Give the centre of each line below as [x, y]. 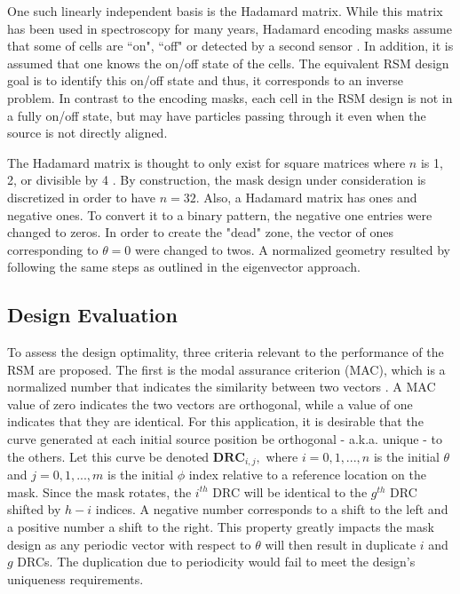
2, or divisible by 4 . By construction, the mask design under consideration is [217, 180]
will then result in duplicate [341, 544]
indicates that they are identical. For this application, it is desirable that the [215, 421]
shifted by [34, 509]
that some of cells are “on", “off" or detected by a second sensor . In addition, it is [230, 46]
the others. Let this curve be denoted [108, 456]
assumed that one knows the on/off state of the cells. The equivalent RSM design [228, 63]
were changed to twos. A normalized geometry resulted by [293, 249]
